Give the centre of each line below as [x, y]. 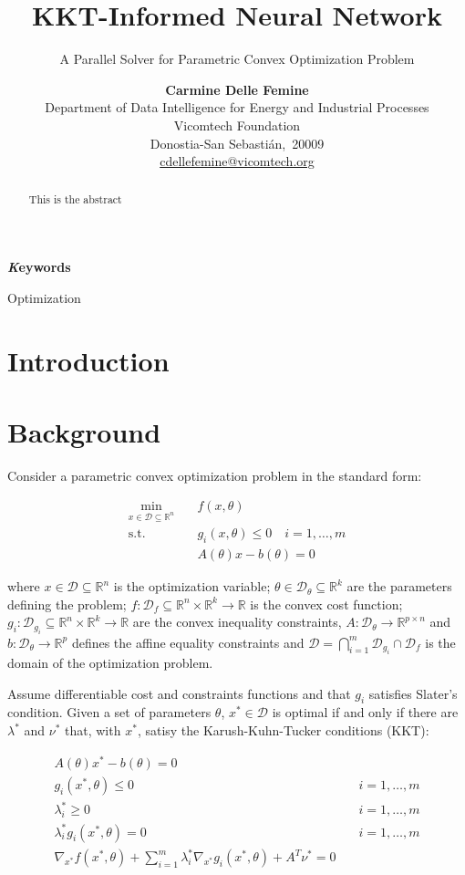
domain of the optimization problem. [110, 663]
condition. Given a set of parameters [109, 712]
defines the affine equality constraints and [188, 642]
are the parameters [399, 586]
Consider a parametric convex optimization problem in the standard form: [215, 475]
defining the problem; [67, 604]
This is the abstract [75, 199]
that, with [93, 730]
